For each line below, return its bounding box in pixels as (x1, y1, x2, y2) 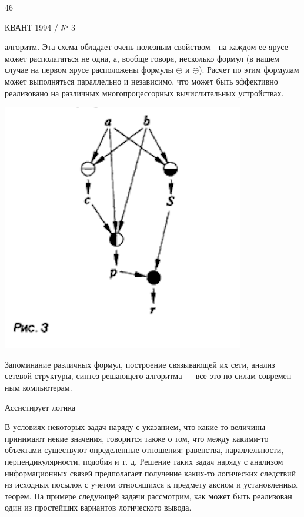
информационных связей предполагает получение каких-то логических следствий (5, 466, 296, 479)
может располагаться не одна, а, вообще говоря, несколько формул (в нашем (5, 52, 279, 64)
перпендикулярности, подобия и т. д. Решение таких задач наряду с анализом (5, 455, 283, 467)
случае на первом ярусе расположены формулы (5, 63, 173, 76)
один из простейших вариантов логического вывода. (5, 501, 192, 513)
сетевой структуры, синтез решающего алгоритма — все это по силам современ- (5, 370, 294, 382)
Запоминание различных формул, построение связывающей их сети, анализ (5, 358, 275, 370)
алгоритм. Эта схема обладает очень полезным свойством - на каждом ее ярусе (5, 41, 288, 53)
